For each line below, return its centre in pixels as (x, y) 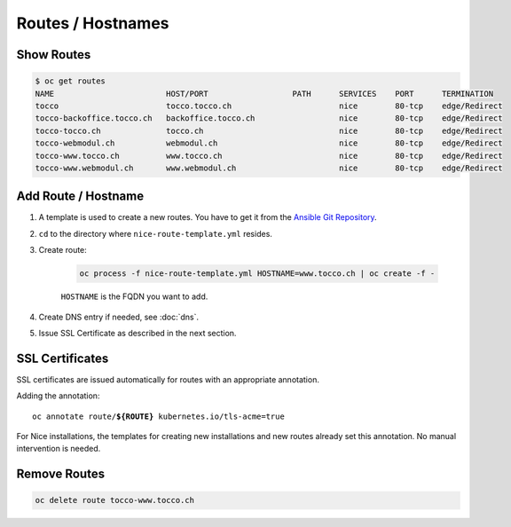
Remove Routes (61, 474)
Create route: (63, 250)
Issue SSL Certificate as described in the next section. (138, 333)
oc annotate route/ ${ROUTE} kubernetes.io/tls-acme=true (159, 416)
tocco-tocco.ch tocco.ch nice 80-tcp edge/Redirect (269, 130)
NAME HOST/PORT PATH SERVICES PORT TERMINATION (264, 94)
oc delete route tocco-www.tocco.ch (115, 500)
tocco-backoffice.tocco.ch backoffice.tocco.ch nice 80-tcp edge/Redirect (269, 118)
